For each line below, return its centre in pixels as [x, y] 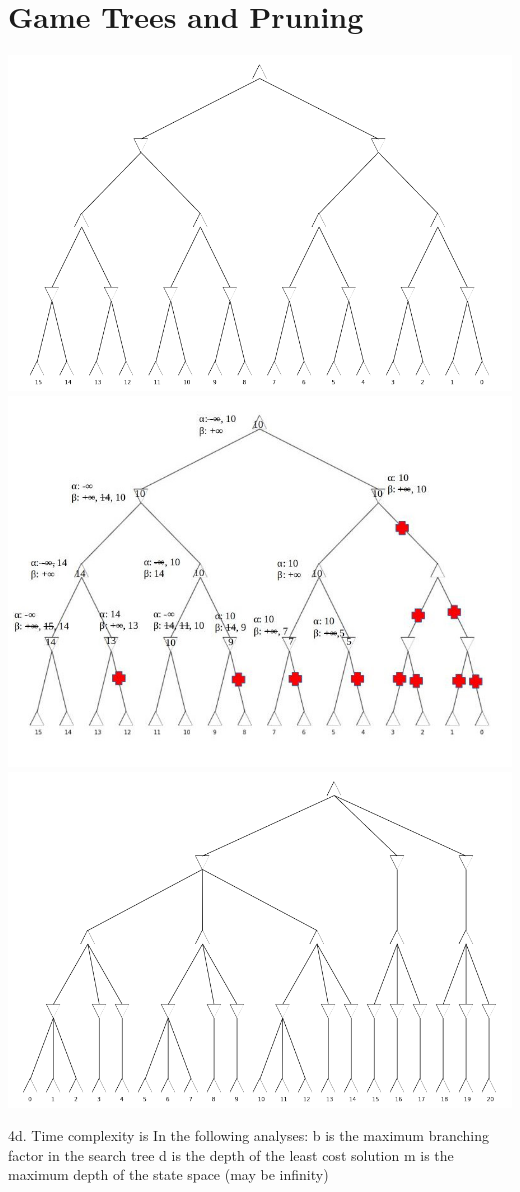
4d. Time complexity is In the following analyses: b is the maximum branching [248, 1135]
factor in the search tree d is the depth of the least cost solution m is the [231, 1154]
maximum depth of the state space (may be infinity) [168, 1174]
